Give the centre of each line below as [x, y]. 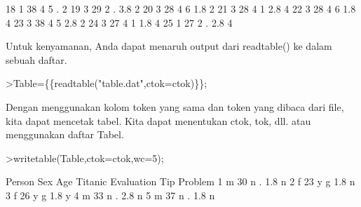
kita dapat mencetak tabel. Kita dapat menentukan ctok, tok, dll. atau [158, 120]
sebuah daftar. [36, 59]
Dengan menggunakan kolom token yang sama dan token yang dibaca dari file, [175, 106]
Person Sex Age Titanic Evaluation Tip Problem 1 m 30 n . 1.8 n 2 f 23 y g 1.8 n [180, 181]
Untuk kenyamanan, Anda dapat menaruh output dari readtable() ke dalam [169, 46]
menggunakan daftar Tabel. [65, 134]
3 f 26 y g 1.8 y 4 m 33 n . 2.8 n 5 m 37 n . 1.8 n [110, 195]
